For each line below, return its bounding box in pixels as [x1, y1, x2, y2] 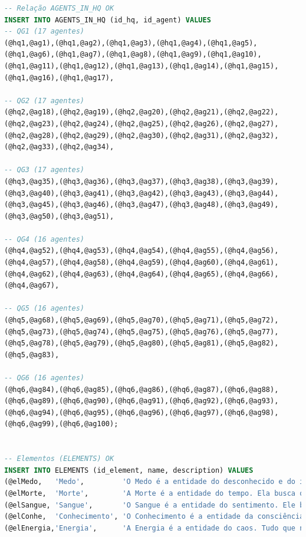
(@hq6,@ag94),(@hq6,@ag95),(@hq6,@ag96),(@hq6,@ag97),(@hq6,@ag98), [4, 408, 279, 417]
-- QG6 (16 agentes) [4, 374, 85, 382]
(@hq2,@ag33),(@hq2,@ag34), [4, 143, 114, 151]
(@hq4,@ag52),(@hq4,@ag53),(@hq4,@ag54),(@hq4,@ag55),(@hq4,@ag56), [4, 246, 279, 255]
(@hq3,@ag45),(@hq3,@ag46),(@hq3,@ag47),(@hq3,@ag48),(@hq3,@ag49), [4, 200, 279, 209]
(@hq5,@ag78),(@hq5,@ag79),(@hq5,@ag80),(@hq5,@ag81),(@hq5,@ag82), [4, 339, 279, 348]
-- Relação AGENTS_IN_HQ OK [4, 4, 114, 12]
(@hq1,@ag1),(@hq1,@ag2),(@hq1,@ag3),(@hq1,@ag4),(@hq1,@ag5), [4, 38, 258, 47]
